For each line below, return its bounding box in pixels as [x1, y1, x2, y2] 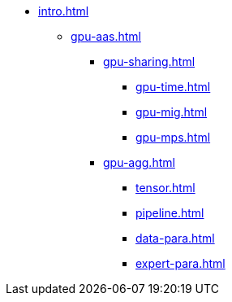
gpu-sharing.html [103, 55, 195, 68]
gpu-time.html [135, 80, 211, 94]
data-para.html [135, 231, 215, 245]
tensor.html [135, 181, 195, 195]
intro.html [38, 4, 89, 18]
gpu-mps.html [135, 130, 211, 144]
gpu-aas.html [71, 29, 141, 43]
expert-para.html [135, 256, 226, 270]
